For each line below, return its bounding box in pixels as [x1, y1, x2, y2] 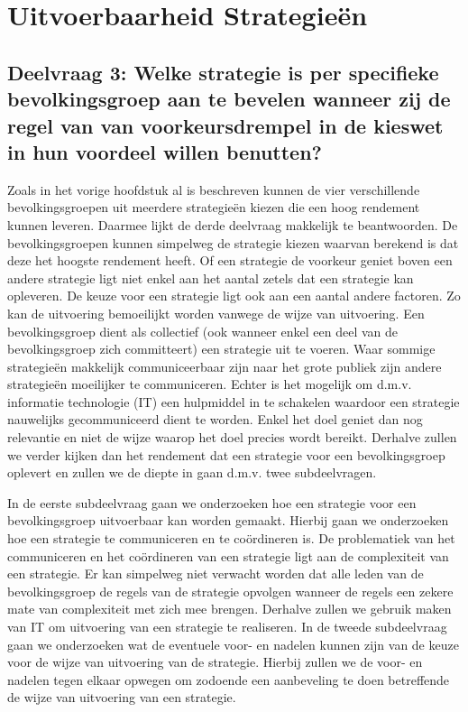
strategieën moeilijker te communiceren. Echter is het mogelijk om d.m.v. [7, 374, 412, 393]
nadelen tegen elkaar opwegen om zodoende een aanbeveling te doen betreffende [7, 670, 450, 689]
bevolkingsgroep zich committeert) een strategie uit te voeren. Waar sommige [7, 339, 436, 358]
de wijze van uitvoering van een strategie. [7, 688, 236, 707]
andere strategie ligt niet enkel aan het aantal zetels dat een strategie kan [7, 268, 414, 287]
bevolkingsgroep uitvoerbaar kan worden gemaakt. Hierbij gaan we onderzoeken [7, 511, 449, 530]
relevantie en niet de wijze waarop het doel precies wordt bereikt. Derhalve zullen [7, 428, 457, 447]
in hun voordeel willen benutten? [7, 137, 322, 165]
